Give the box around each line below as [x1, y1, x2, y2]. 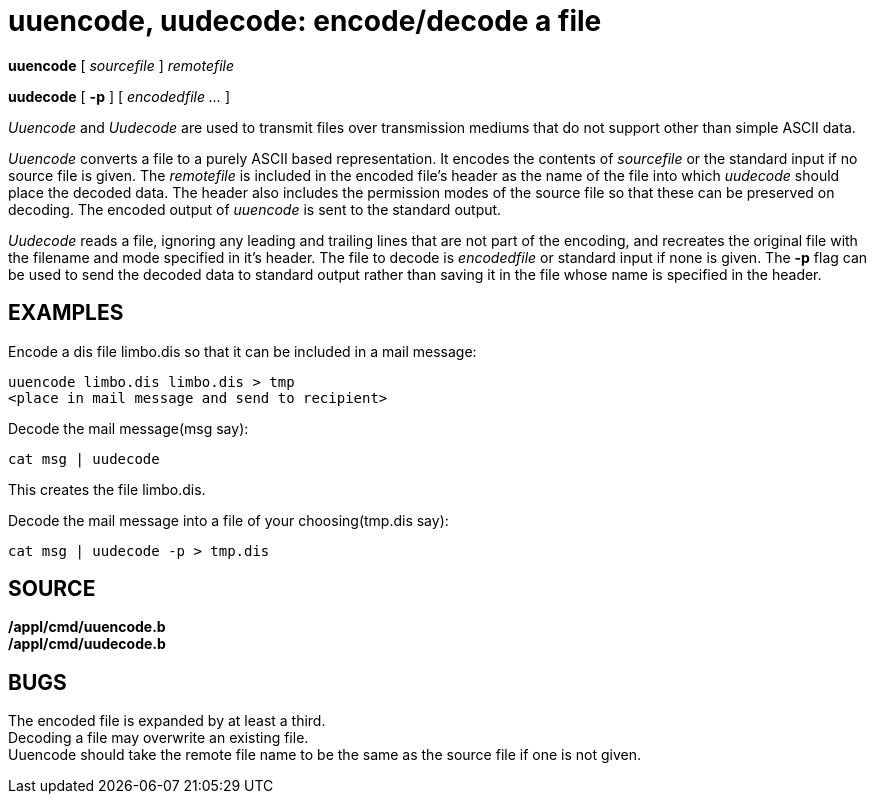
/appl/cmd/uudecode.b [8, 635, 166, 653]
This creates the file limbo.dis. [8, 480, 206, 498]
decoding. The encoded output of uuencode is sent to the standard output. [8, 200, 502, 218]
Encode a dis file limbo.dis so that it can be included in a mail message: [8, 342, 477, 360]
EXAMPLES [8, 300, 124, 326]
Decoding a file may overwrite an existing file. [8, 729, 309, 747]
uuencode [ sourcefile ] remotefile [8, 56, 235, 74]
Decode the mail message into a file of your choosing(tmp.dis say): [8, 511, 449, 529]
